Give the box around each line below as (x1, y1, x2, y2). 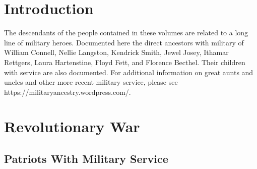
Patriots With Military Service (4, 151, 168, 166)
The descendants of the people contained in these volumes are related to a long (4, 27, 248, 38)
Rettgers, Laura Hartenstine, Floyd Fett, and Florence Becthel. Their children (4, 57, 245, 67)
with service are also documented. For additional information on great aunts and (4, 67, 253, 77)
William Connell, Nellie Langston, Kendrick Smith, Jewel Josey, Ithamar (4, 47, 229, 58)
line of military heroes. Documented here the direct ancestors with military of (4, 37, 244, 47)
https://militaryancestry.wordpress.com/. (4, 86, 131, 97)
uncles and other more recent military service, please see (4, 77, 178, 87)
